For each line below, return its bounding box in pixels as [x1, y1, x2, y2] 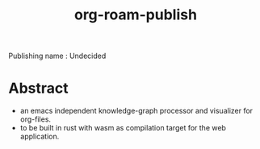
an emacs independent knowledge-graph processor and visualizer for [19, 106, 253, 116]
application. [19, 131, 60, 142]
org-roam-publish [73, 6, 198, 24]
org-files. [19, 114, 51, 124]
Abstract [8, 79, 69, 97]
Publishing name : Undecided [8, 51, 107, 61]
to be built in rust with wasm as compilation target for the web [19, 123, 226, 133]
